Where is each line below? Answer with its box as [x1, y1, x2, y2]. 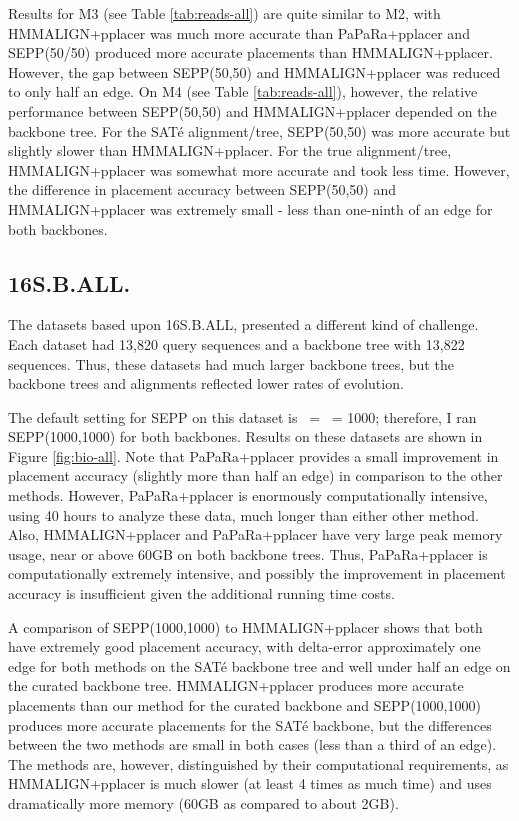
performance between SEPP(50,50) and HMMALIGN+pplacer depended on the [8, 100, 497, 121]
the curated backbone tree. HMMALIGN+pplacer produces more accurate [8, 675, 464, 696]
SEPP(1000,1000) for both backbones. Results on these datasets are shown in [8, 426, 483, 447]
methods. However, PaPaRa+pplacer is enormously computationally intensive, [8, 485, 488, 506]
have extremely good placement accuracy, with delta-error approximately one [8, 636, 481, 657]
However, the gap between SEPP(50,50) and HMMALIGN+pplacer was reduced [8, 61, 501, 82]
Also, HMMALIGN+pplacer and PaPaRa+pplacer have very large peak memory [8, 524, 503, 545]
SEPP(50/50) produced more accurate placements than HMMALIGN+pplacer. [8, 42, 493, 63]
